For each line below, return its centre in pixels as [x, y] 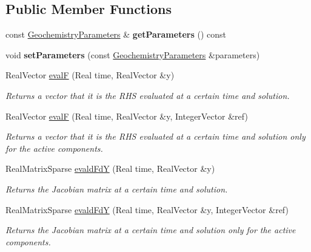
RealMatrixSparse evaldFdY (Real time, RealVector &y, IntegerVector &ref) [147, 209]
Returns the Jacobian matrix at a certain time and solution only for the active [151, 230]
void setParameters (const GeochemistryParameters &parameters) [133, 54]
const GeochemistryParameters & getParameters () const [116, 34]
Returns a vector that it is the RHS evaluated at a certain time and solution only [155, 136]
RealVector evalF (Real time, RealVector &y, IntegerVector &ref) [127, 116]
